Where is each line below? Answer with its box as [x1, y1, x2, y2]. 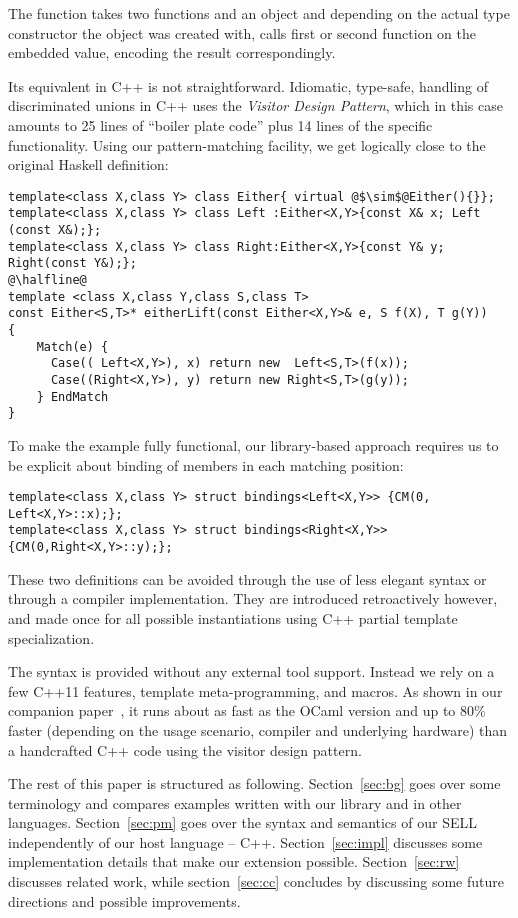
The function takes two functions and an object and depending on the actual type [8, 3, 510, 23]
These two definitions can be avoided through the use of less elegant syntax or [8, 568, 487, 589]
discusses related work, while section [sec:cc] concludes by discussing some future [8, 871, 504, 892]
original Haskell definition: [8, 154, 169, 175]
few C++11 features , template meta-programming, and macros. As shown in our [8, 680, 503, 701]
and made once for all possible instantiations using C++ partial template [8, 607, 458, 628]
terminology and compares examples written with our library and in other [8, 792, 462, 813]
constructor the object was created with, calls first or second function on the [8, 22, 477, 43]
